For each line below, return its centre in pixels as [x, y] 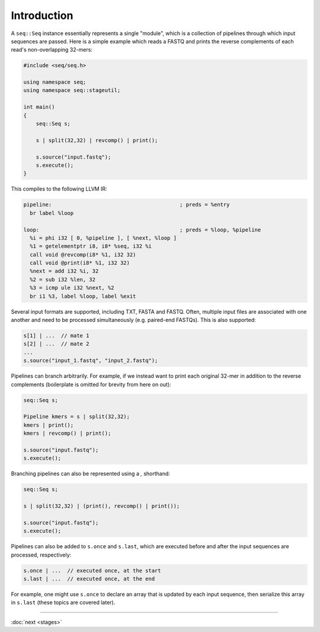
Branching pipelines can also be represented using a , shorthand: [90, 474]
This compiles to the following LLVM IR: [59, 189]
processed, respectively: [41, 555]
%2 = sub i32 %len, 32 [63, 279]
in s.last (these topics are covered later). [63, 602]
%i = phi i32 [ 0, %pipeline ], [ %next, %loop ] [103, 238]
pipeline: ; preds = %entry [127, 205]
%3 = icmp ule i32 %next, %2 [72, 288]
